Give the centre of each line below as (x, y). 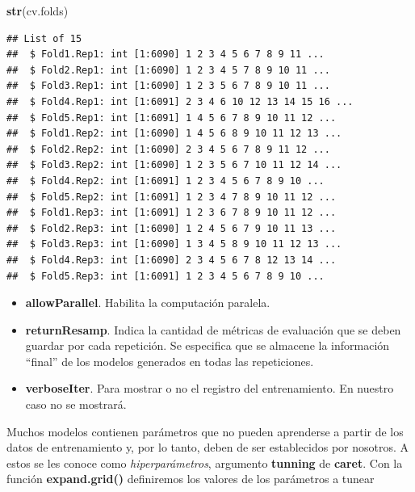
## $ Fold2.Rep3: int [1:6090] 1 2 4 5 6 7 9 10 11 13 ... (172, 228)
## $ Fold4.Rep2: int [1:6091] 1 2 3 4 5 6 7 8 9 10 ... (166, 181)
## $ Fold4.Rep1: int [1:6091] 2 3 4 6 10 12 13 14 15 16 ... (180, 101)
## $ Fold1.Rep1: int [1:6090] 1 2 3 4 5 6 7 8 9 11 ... (166, 55)
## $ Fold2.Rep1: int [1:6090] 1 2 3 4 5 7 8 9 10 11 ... (168, 70)
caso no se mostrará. (76, 404)
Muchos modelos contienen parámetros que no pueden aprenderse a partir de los (205, 431)
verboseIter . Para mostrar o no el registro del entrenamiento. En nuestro (210, 388)
